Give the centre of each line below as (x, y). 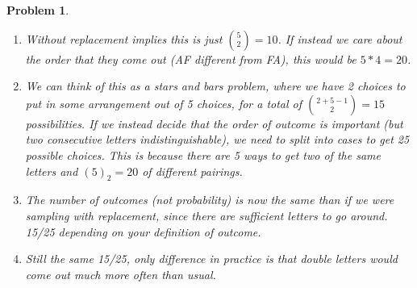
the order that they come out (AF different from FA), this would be (191, 58)
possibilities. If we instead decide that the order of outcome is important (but (214, 123)
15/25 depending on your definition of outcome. (143, 231)
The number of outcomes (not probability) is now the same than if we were (210, 200)
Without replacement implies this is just (124, 38)
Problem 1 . (38, 10)
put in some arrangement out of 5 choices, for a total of (164, 103)
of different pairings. (192, 171)
